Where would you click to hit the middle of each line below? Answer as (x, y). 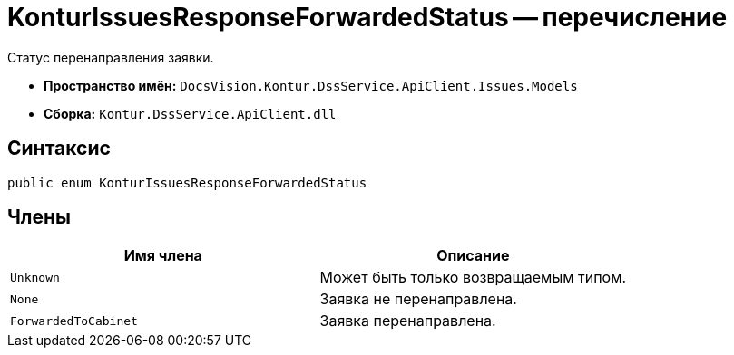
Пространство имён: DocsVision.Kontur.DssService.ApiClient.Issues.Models (311, 85)
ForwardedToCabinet (74, 321)
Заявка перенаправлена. (408, 321)
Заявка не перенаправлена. (418, 299)
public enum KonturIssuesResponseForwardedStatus (187, 182)
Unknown (35, 277)
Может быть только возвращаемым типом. (473, 278)
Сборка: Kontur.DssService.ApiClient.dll (190, 113)
